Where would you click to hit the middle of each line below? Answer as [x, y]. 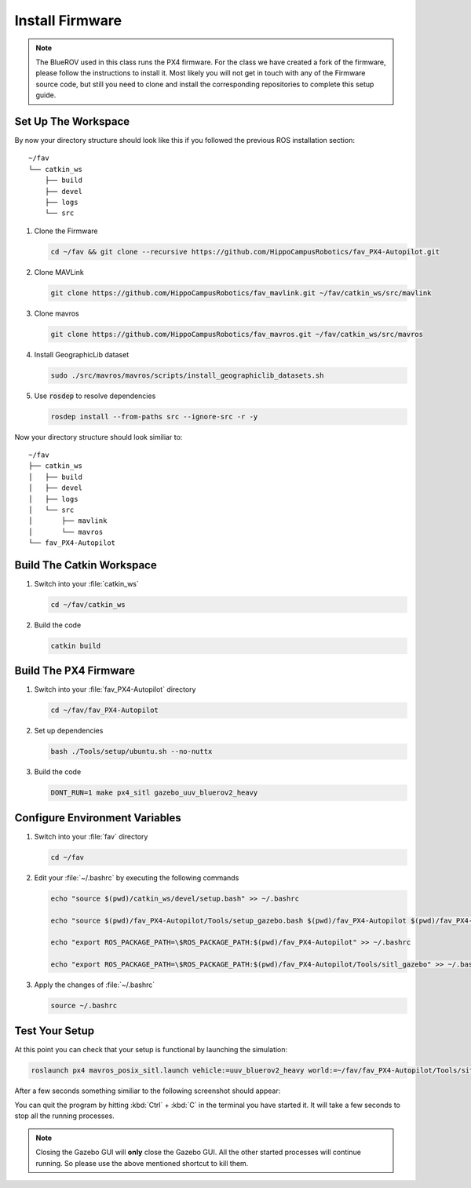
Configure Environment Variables [98, 818]
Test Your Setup [55, 1031]
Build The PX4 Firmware [75, 671]
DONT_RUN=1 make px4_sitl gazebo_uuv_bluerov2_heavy [154, 793]
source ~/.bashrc [84, 1006]
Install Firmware [68, 20]
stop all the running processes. [65, 1116]
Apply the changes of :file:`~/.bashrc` [95, 985]
